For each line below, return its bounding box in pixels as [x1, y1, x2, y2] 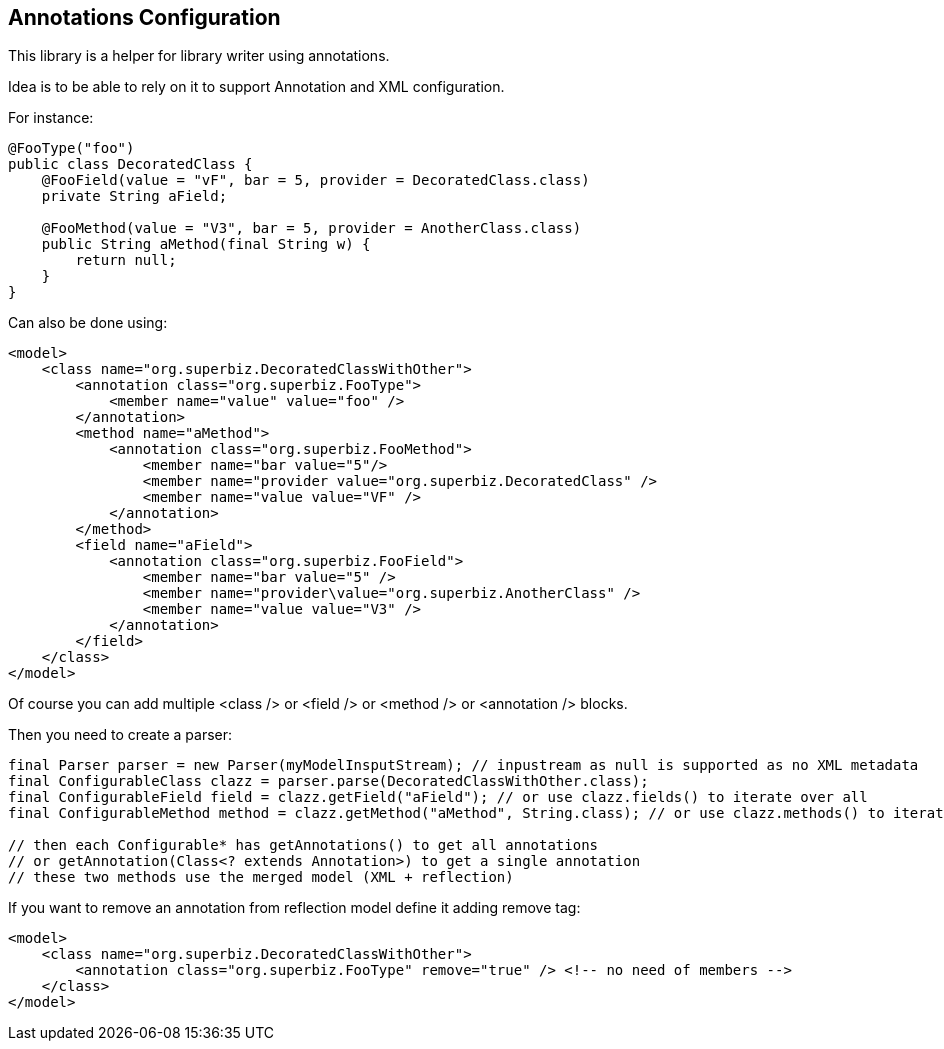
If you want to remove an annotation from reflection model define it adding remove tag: [8, 899, 581, 917]
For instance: [8, 109, 94, 127]
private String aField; [41, 188, 228, 205]
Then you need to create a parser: [8, 726, 233, 744]
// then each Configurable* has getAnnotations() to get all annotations [8, 837, 599, 854]
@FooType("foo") [8, 140, 135, 157]
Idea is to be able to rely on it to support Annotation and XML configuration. [8, 78, 505, 96]
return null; [75, 252, 177, 269]
